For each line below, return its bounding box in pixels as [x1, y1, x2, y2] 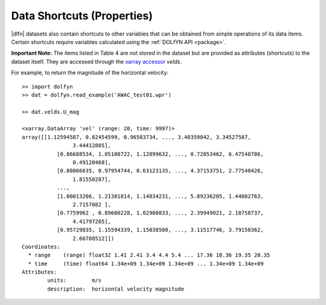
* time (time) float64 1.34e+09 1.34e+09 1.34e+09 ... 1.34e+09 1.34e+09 [28, 260, 264, 267]
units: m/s [47, 277, 102, 284]
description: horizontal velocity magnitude [47, 285, 184, 292]
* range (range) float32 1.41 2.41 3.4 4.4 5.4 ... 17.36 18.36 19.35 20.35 [28, 252, 270, 259]
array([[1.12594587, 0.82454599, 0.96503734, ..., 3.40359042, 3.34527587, [22, 133, 251, 140]
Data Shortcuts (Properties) [11, 9, 153, 22]
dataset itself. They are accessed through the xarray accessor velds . [11, 58, 182, 65]
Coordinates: [22, 243, 60, 250]
